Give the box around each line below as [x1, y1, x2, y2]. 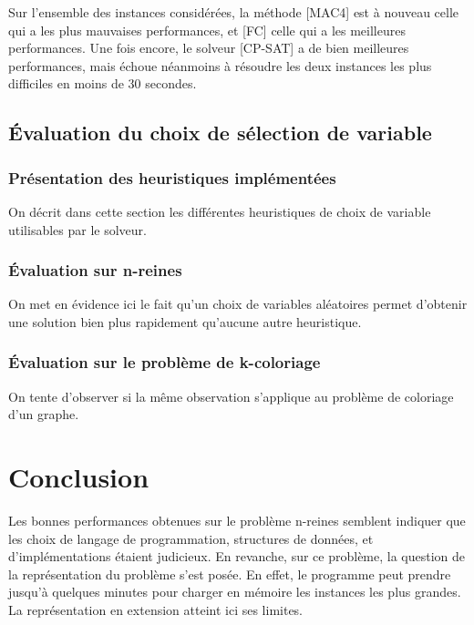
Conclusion [8, 458, 149, 496]
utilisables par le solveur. [8, 220, 147, 239]
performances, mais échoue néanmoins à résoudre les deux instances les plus [8, 56, 432, 75]
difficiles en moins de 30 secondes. [8, 74, 197, 93]
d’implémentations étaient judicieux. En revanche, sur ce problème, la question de [8, 547, 466, 566]
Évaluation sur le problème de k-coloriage [8, 351, 321, 374]
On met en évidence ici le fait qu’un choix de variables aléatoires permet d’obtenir [8, 294, 468, 313]
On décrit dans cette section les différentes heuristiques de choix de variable [8, 201, 431, 220]
